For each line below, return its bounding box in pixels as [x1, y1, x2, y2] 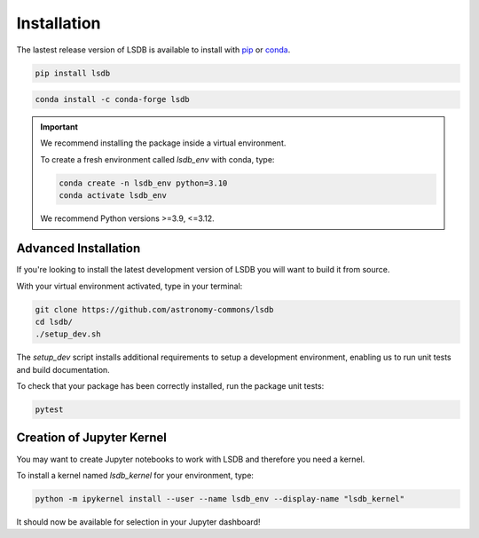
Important [40, 122, 79, 132]
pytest [35, 405, 64, 415]
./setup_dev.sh [35, 329, 101, 339]
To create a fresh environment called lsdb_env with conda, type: [40, 154, 275, 164]
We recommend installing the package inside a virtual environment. [40, 138, 287, 148]
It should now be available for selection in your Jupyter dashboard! [16, 516, 261, 527]
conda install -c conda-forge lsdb [35, 94, 190, 105]
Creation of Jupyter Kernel [16, 431, 168, 446]
